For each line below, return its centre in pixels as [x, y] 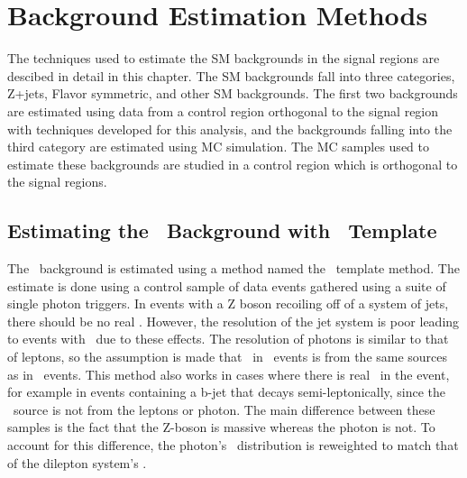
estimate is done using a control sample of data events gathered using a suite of [227, 285]
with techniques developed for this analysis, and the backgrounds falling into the [230, 129]
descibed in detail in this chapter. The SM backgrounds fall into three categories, [231, 75]
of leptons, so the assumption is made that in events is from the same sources [228, 357]
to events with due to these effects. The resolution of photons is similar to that [228, 339]
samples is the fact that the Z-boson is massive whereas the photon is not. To [221, 427]
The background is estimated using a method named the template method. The [233, 268]
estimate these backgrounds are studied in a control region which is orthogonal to [233, 164]
